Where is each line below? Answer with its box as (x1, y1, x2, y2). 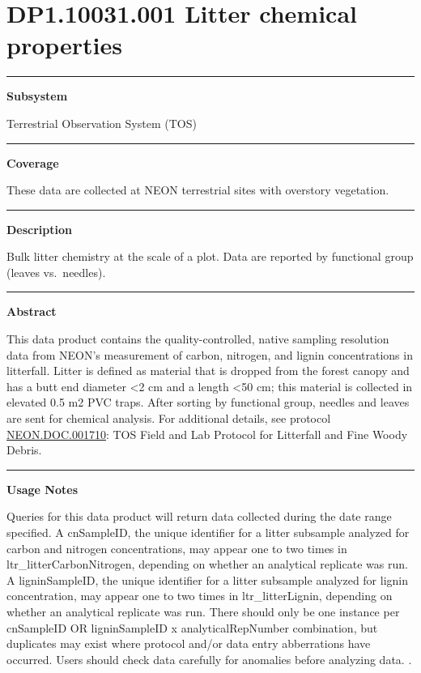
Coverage (6, 154, 59, 171)
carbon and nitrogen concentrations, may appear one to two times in (6, 539, 347, 556)
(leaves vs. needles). (6, 263, 106, 280)
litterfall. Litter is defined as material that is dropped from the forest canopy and (6, 362, 410, 379)
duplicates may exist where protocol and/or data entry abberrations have (6, 635, 371, 652)
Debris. (6, 441, 42, 458)
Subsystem (6, 87, 68, 104)
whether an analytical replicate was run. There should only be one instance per (6, 603, 400, 620)
